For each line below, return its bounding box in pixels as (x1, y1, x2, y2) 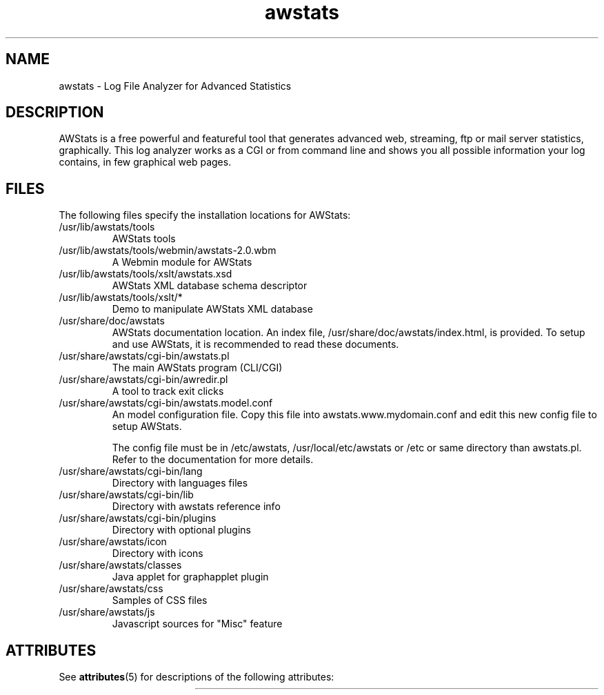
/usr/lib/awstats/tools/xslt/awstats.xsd (59, 268, 232, 280)
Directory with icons (112, 547, 203, 560)
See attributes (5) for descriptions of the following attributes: (59, 671, 334, 683)
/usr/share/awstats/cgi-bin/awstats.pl (59, 350, 230, 362)
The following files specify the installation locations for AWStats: (59, 209, 351, 222)
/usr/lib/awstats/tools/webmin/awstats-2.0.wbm (59, 244, 276, 257)
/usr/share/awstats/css (59, 583, 163, 595)
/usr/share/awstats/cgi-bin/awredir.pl (59, 373, 228, 386)
